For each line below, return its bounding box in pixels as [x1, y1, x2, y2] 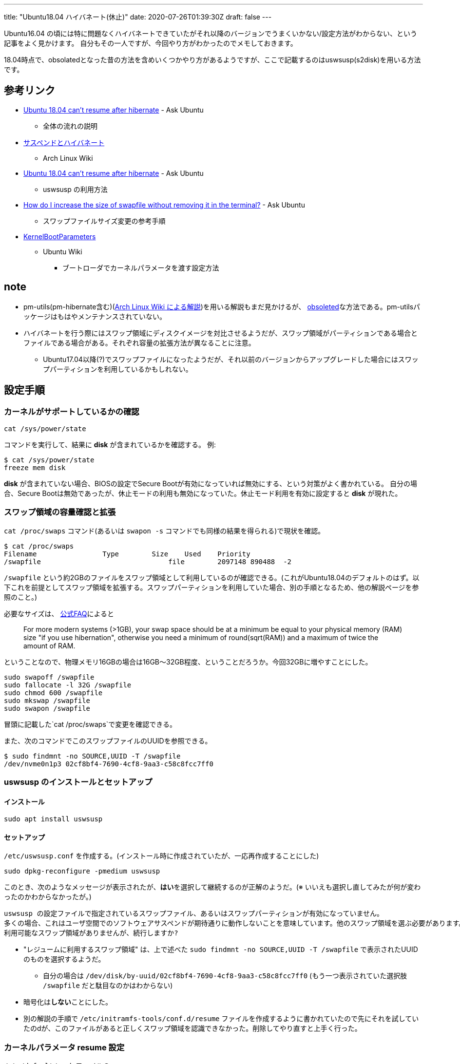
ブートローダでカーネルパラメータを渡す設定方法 [62, 263, 219, 272]
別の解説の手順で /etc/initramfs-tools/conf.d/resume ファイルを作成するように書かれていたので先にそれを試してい [23, 1014, 419, 1023]
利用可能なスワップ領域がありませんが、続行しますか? [4, 929, 178, 937]
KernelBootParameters [23, 232, 96, 241]
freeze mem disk [4, 463, 66, 472]
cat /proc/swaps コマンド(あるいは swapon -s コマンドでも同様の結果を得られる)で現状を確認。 [4, 526, 325, 535]
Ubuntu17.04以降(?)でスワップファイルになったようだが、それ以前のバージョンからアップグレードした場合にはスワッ [43, 355, 419, 363]
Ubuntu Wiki [43, 247, 82, 256]
